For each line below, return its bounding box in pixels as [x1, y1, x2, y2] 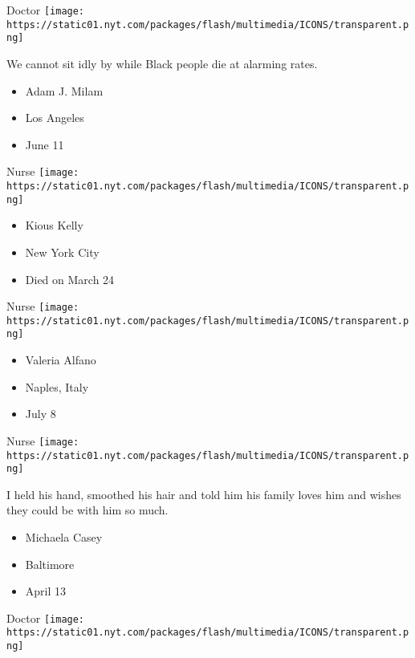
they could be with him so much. [6, 502, 169, 518]
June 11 [25, 136, 64, 152]
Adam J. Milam [25, 82, 104, 99]
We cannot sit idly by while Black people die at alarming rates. [6, 55, 318, 71]
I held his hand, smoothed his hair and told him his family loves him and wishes [6, 485, 401, 502]
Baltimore [25, 555, 75, 572]
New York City [25, 243, 100, 260]
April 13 [25, 583, 67, 599]
